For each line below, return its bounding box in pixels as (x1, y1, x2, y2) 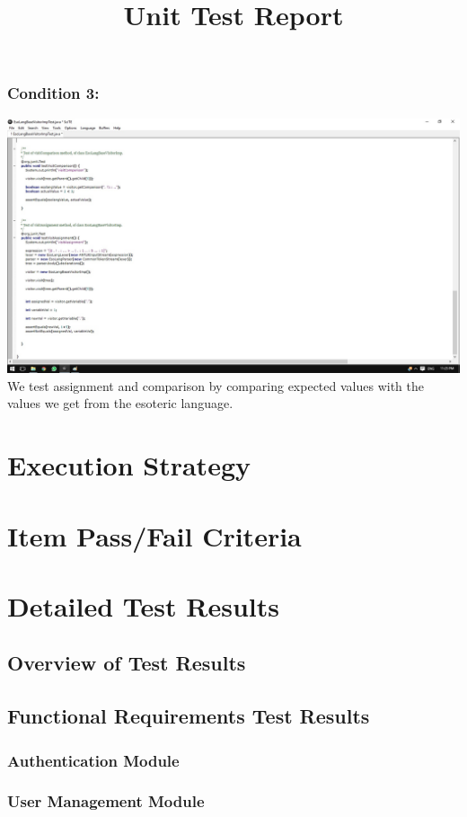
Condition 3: (7, 82, 100, 104)
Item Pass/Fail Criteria (7, 517, 302, 554)
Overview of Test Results (7, 649, 246, 677)
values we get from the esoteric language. (7, 394, 233, 413)
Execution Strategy (7, 447, 251, 484)
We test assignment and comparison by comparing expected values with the (7, 376, 424, 395)
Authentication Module (7, 749, 180, 771)
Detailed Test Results (7, 587, 279, 624)
